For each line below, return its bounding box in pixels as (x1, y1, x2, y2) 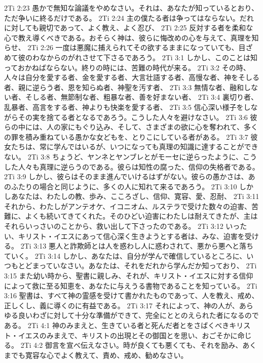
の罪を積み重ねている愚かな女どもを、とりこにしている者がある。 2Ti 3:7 (4, 131, 248, 142)
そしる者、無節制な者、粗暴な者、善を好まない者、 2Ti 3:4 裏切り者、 (25, 92, 258, 102)
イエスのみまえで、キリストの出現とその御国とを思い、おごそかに (18, 330, 238, 340)
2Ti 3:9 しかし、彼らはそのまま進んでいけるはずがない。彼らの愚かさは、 (4, 171, 248, 182)
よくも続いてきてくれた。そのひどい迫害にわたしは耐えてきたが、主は (25, 211, 258, 221)
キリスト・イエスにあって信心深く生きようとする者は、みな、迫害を (18, 230, 245, 241)
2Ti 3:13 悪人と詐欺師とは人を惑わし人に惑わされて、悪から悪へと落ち (20, 240, 254, 251)
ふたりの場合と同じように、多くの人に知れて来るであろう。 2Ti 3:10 (11, 181, 237, 191)
